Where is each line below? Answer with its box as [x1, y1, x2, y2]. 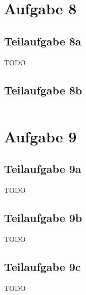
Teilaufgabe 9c [4, 258, 81, 274]
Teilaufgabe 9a [4, 161, 81, 177]
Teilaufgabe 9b [4, 209, 82, 225]
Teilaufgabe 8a [4, 33, 81, 48]
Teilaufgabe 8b [4, 82, 82, 97]
